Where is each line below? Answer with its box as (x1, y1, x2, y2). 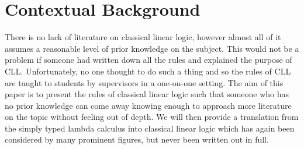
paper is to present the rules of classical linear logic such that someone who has (5, 88, 289, 100)
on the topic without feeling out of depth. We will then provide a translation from (5, 111, 299, 123)
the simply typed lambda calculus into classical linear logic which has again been (5, 122, 295, 134)
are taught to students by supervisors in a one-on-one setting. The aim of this (5, 76, 284, 88)
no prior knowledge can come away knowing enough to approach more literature (5, 99, 292, 111)
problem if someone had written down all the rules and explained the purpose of (5, 54, 292, 66)
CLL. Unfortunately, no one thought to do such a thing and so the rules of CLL (5, 65, 291, 77)
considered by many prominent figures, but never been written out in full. (5, 133, 269, 146)
